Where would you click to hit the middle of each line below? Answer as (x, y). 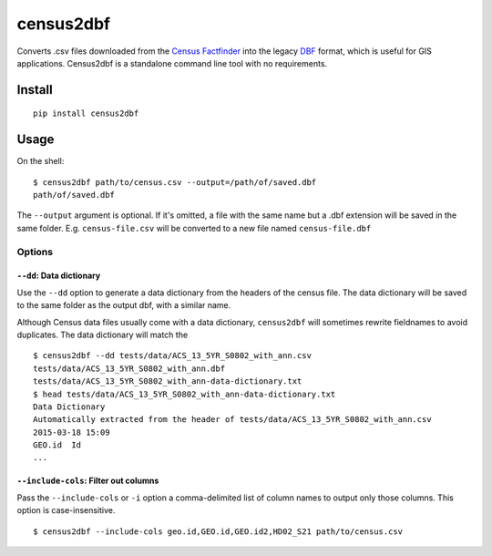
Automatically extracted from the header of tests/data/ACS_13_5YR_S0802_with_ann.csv (232, 420)
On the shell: (41, 161)
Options (35, 252)
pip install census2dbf (86, 113)
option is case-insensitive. (66, 510)
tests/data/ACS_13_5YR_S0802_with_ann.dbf (129, 368)
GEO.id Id (57, 445)
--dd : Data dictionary (59, 276)
